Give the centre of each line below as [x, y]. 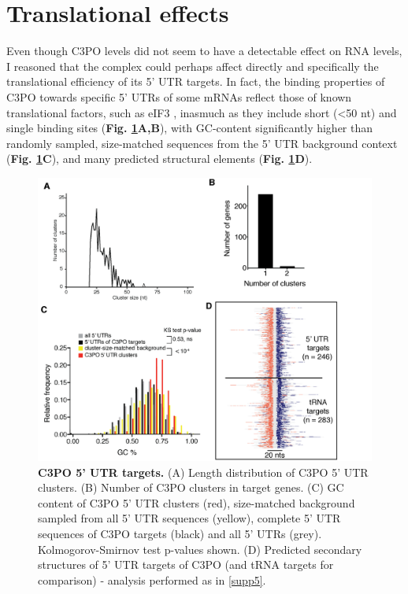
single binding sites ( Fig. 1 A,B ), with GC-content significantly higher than [190, 128]
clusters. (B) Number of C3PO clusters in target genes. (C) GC [191, 487]
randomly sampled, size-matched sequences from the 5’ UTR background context [202, 143]
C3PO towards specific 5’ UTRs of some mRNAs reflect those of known [179, 96]
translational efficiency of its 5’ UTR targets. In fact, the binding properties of [196, 81]
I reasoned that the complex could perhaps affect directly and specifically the [193, 66]
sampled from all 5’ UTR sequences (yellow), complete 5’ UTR [189, 518]
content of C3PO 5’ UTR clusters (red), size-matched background [197, 502]
